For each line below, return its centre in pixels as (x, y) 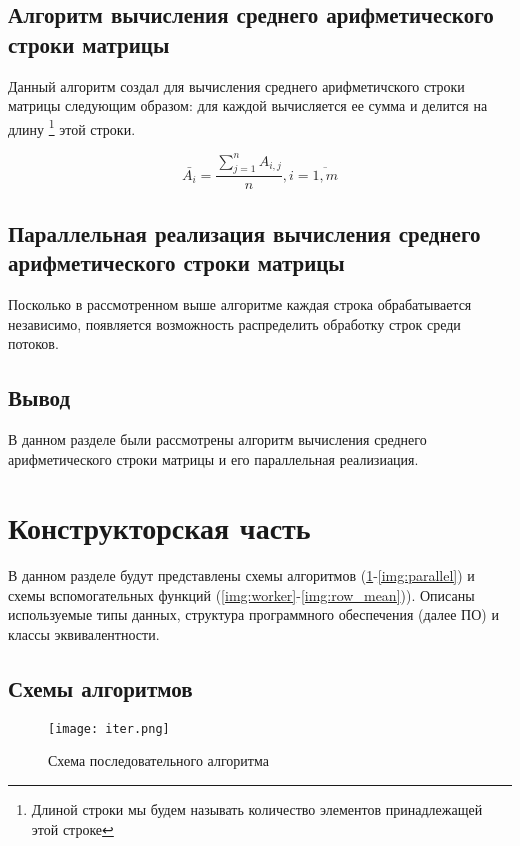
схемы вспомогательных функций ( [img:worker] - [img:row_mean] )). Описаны (241, 594)
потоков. (33, 343)
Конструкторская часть (159, 527)
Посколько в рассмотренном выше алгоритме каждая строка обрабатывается (240, 303)
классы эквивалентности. (84, 634)
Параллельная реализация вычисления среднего (244, 232)
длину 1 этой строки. (72, 127)
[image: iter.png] (109, 728)
